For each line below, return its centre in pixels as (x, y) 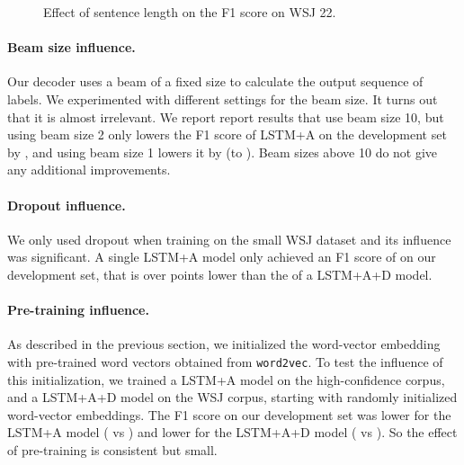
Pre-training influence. (78, 310)
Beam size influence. (71, 47)
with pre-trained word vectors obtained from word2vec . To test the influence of (225, 361)
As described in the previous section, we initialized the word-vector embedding (224, 344)
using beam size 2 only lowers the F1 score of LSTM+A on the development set (227, 134)
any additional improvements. (89, 170)
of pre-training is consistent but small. (112, 449)
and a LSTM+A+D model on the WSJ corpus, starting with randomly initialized (232, 397)
